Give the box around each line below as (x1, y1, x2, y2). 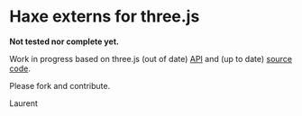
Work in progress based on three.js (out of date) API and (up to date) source (9, 53, 293, 64)
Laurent (9, 97, 39, 109)
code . (9, 63, 32, 74)
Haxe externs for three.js (9, 6, 200, 27)
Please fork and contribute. (9, 80, 111, 91)
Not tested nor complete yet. (9, 36, 120, 47)
